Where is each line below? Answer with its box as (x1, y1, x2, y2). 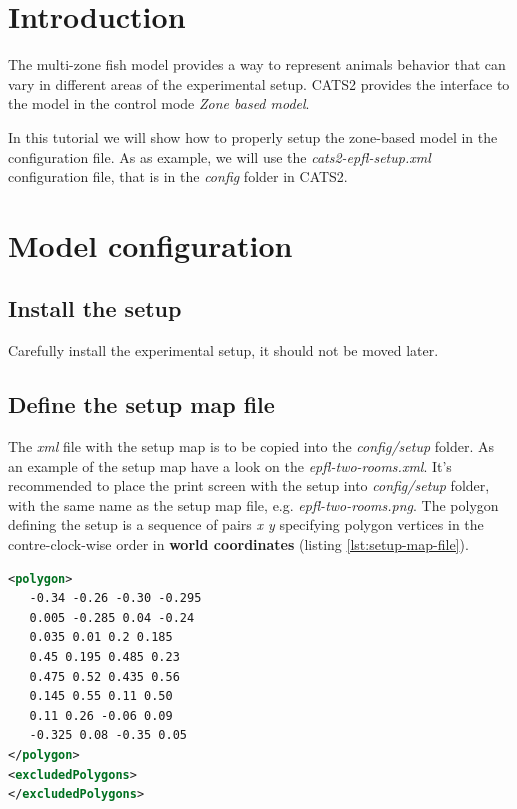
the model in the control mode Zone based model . (8, 93, 310, 114)
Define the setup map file (8, 389, 275, 420)
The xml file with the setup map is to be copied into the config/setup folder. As (8, 436, 494, 457)
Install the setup (8, 293, 182, 324)
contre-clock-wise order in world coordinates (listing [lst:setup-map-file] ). (8, 534, 469, 555)
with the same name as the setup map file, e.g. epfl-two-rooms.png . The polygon (8, 494, 499, 515)
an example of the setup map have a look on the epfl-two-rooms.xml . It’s (8, 455, 452, 476)
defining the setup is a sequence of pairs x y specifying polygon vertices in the (8, 514, 484, 535)
